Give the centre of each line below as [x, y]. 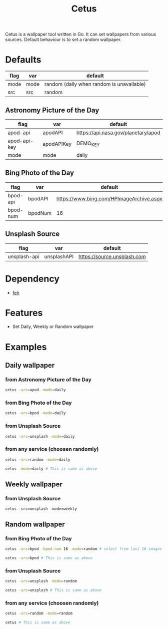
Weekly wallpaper [34, 484]
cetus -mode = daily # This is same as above [51, 469]
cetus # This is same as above [38, 622]
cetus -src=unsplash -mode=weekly [41, 509]
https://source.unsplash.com [112, 256]
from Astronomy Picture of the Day [48, 380]
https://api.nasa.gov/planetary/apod [118, 132]
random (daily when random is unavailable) [95, 84]
